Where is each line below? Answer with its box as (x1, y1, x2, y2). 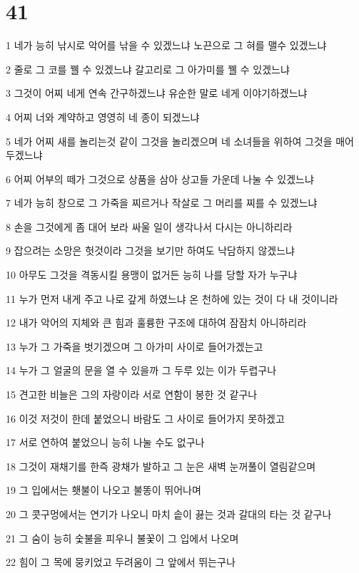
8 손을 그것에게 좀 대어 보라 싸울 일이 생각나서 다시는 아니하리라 (6, 219, 293, 234)
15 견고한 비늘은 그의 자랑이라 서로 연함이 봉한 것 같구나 (6, 387, 258, 402)
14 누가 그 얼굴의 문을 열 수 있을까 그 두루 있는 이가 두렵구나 (6, 363, 277, 378)
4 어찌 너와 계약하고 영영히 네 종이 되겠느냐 (6, 109, 200, 124)
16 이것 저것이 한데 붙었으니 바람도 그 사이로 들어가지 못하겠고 (6, 411, 285, 425)
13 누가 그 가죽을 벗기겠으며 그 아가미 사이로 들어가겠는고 (6, 339, 263, 353)
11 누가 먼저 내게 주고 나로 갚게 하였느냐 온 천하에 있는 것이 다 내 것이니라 (6, 291, 338, 306)
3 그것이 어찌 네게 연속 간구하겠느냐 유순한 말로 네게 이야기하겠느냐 (6, 86, 308, 100)
